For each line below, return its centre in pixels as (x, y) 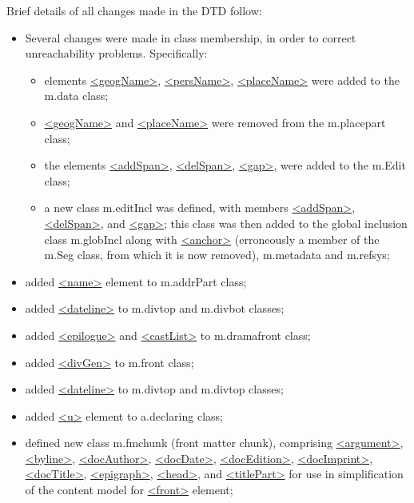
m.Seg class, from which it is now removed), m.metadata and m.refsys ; (217, 255)
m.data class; (76, 96)
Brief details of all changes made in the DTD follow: (134, 10)
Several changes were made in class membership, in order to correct (191, 37)
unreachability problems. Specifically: (116, 53)
